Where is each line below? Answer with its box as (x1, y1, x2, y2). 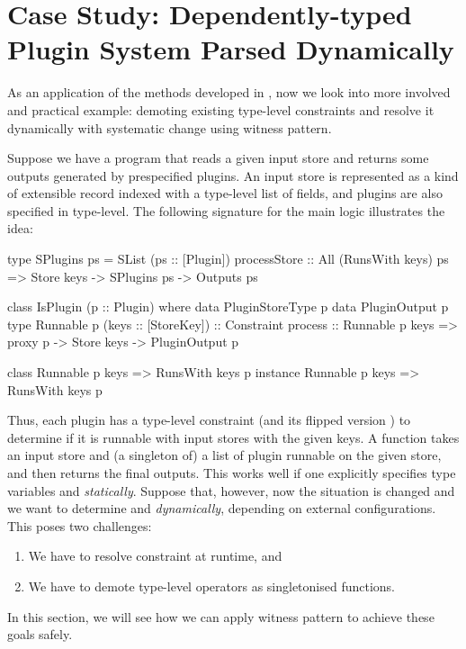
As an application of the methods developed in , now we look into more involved (7, 83, 451, 102)
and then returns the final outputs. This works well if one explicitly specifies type (7, 464, 456, 482)
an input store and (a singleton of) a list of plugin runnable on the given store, (7, 446, 442, 464)
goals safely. (7, 625, 73, 644)
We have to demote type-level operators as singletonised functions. (28, 576, 396, 595)
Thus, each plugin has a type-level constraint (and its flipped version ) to (7, 410, 411, 429)
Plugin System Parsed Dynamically (7, 31, 454, 68)
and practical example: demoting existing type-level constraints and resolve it (7, 100, 435, 119)
